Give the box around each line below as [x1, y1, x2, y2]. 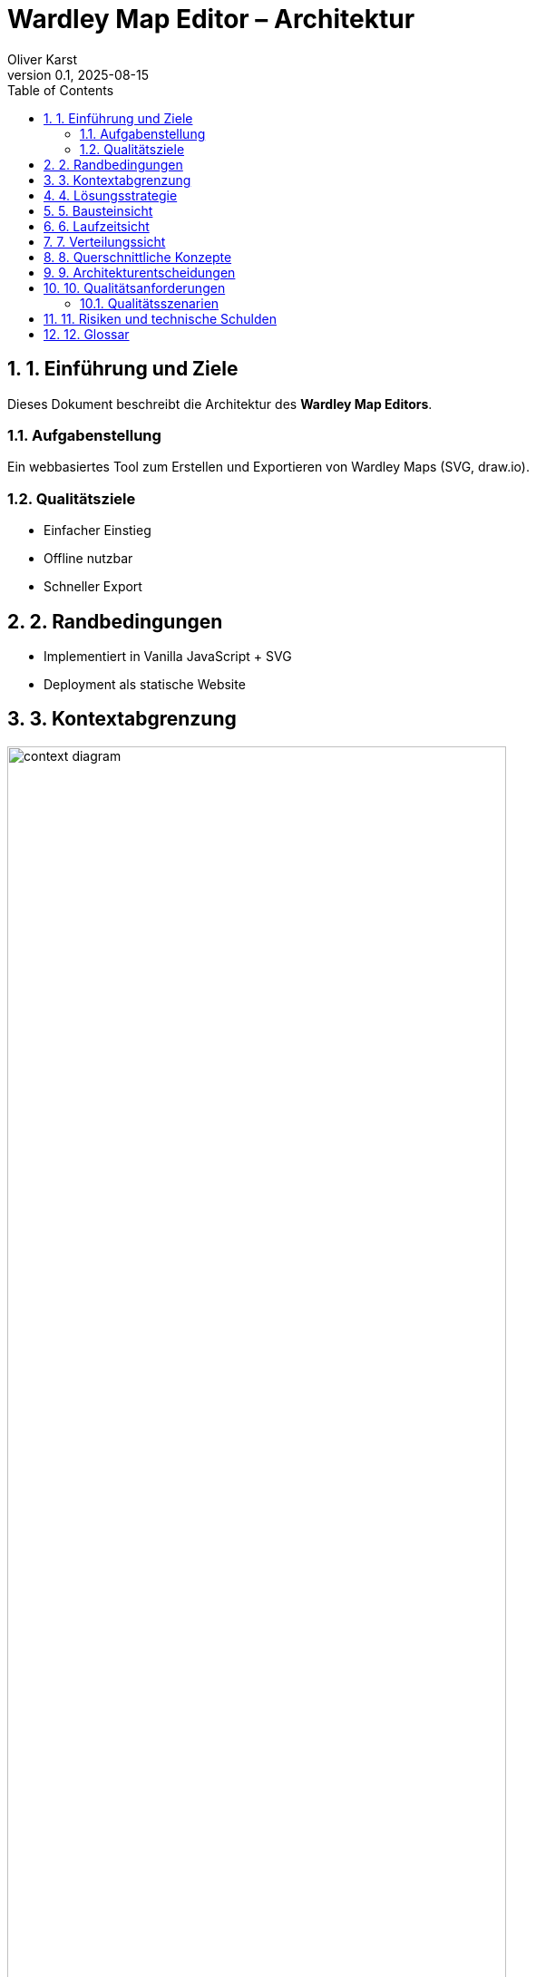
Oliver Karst [7, 51, 77, 67]
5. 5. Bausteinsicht [44, 202, 153, 219]
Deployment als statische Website [44, 676, 246, 692]
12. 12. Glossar [44, 326, 130, 342]
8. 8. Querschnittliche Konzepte [44, 248, 232, 265]
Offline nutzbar [44, 550, 133, 567]
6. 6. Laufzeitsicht [44, 218, 150, 234]
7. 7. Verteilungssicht [44, 233, 166, 249]
